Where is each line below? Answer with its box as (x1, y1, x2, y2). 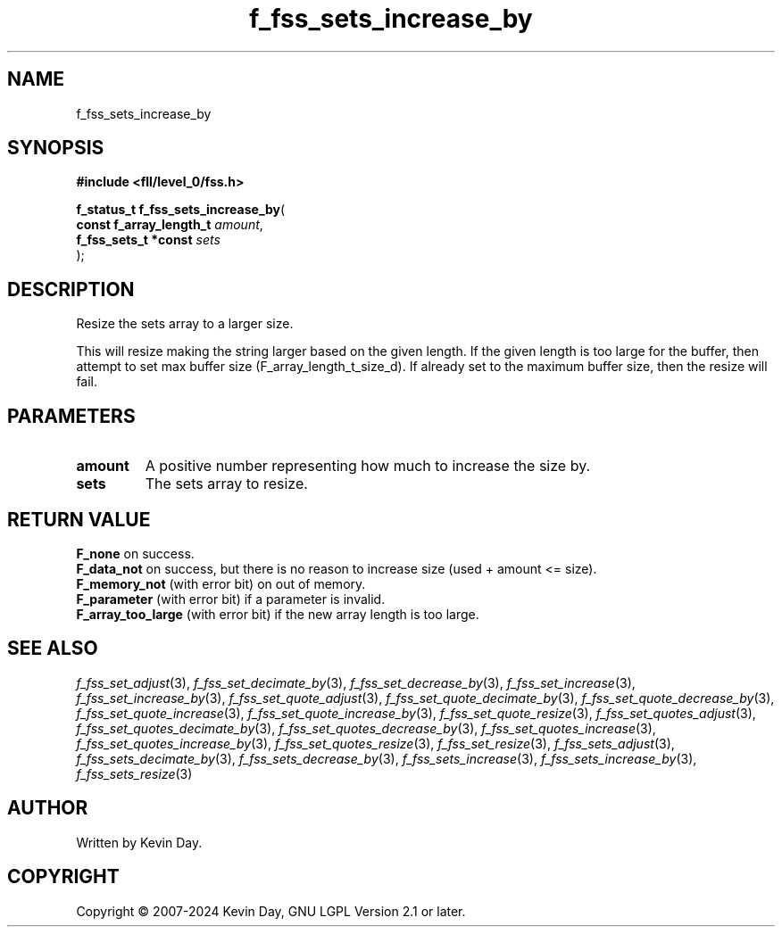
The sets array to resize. (145, 475, 308, 493)
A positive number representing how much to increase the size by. (145, 457, 591, 475)
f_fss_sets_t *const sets (76, 232, 220, 248)
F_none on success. (76, 545, 195, 561)
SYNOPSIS (7, 136, 104, 160)
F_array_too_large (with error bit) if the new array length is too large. (76, 606, 479, 622)
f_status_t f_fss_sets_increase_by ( (76, 202, 286, 218)
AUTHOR (7, 797, 88, 820)
